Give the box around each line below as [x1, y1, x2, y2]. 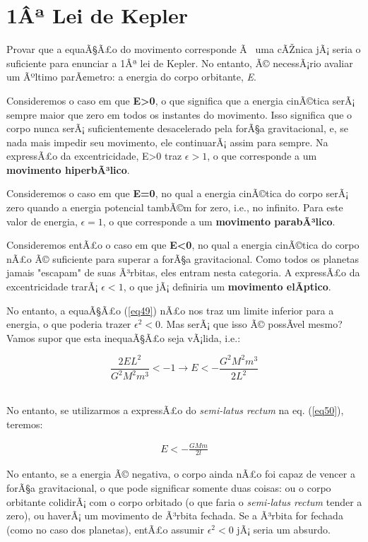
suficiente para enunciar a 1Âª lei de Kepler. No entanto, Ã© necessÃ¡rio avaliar [6, 55, 353, 70]
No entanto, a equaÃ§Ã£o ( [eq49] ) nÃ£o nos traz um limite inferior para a [6, 302, 334, 317]
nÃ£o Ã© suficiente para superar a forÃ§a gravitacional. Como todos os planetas [6, 251, 360, 266]
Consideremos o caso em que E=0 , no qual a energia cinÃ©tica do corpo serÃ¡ [6, 186, 349, 201]
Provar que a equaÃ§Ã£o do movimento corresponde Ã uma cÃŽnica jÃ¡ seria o [6, 42, 361, 57]
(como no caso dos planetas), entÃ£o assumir [6, 522, 204, 536]
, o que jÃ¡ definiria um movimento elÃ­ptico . [123, 279, 331, 294]
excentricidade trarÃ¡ [6, 279, 98, 294]
